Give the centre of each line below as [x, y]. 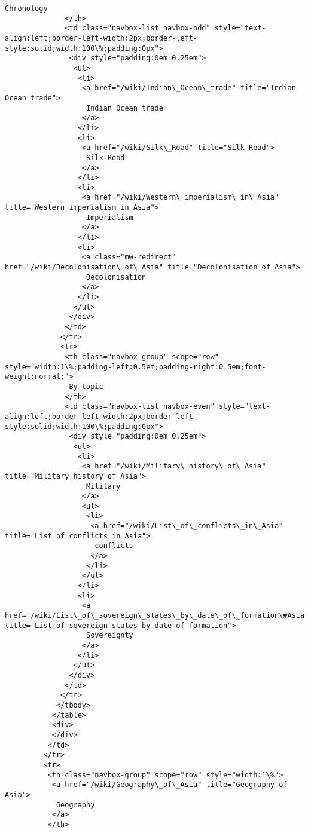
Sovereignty [110, 636]
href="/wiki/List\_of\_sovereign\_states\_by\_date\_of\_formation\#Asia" [157, 616]
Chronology [26, 8]
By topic [86, 386]
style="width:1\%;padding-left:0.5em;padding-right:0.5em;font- [135, 367]
